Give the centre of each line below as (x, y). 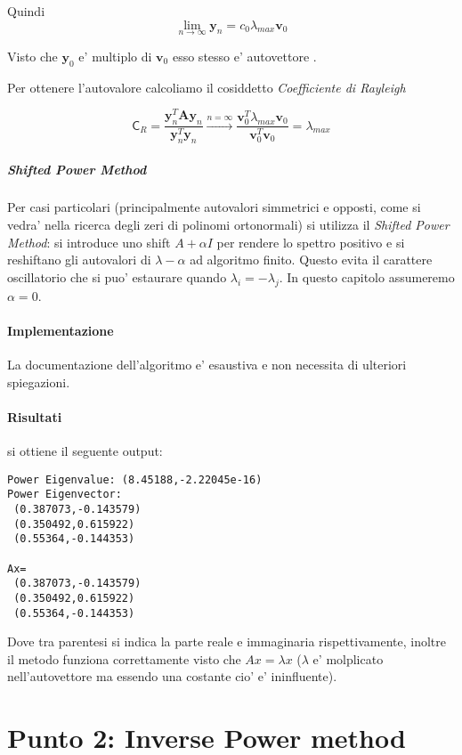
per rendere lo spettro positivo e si (311, 242)
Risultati (35, 416)
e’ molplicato (348, 658)
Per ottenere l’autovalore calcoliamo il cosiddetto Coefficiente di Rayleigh (207, 87)
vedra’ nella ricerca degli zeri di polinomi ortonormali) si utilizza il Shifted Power (228, 225)
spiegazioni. (39, 382)
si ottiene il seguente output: (85, 451)
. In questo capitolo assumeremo (367, 276)
